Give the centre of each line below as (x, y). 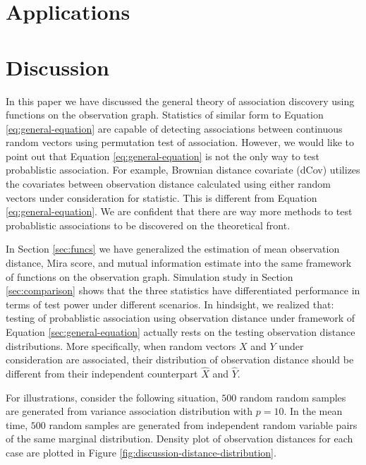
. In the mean (313, 411)
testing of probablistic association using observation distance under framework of (181, 318)
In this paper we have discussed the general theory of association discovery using (180, 101)
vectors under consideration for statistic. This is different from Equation (161, 197)
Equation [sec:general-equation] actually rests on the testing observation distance (181, 332)
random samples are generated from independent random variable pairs (203, 424)
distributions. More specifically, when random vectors (121, 345)
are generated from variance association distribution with (129, 411)
